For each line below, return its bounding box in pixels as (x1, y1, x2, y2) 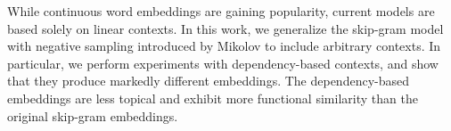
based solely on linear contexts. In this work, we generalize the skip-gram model (7, 19, 444, 37)
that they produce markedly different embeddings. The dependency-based (7, 71, 410, 90)
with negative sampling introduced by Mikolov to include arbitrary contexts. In (7, 37, 441, 55)
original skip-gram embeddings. (7, 106, 178, 125)
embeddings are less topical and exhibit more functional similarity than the (7, 88, 418, 107)
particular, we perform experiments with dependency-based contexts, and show (7, 53, 439, 72)
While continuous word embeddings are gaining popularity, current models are (7, 2, 435, 20)
